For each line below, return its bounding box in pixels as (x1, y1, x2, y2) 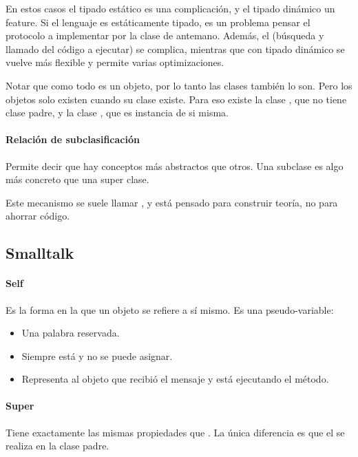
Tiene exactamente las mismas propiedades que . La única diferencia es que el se (6, 425, 345, 439)
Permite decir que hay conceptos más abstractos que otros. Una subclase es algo (6, 158, 344, 173)
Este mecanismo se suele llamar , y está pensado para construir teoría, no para (6, 195, 338, 209)
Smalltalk (6, 242, 74, 264)
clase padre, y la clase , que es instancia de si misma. (6, 105, 229, 120)
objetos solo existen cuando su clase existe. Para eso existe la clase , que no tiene (6, 92, 347, 106)
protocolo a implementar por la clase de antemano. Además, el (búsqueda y (6, 28, 324, 43)
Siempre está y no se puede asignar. (21, 348, 173, 363)
